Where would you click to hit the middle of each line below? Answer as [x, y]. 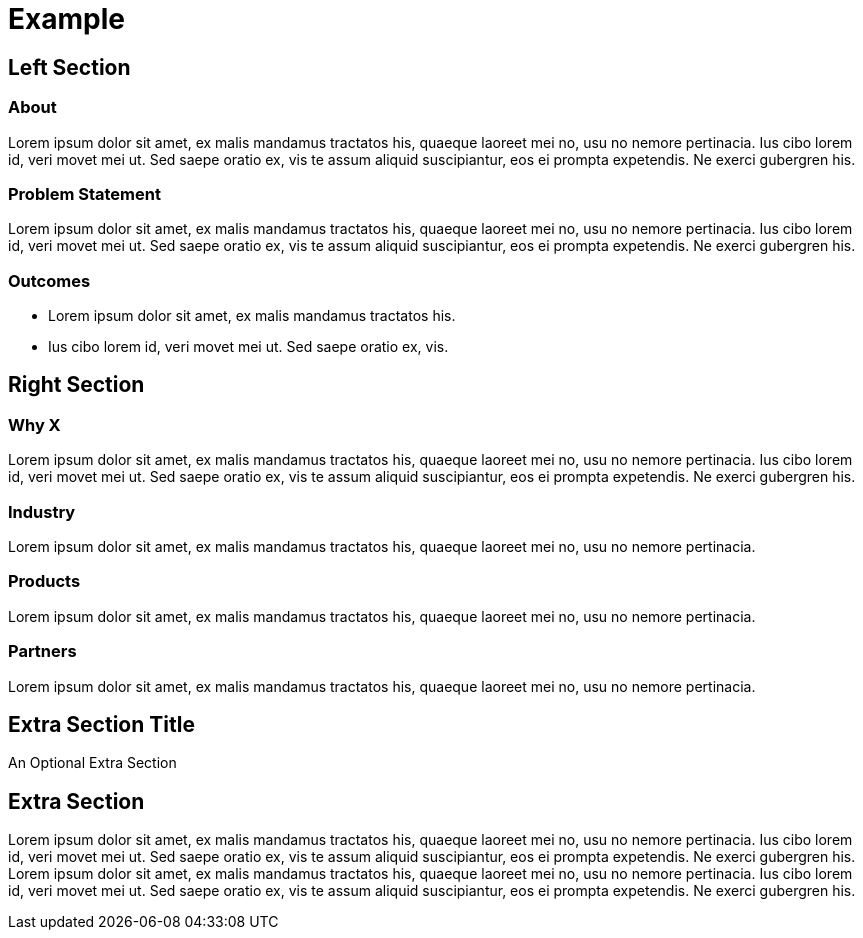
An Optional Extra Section [92, 763]
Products [44, 581]
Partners [42, 651]
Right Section [76, 385]
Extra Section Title [101, 724]
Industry [42, 511]
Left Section [69, 67]
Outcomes [49, 280]
